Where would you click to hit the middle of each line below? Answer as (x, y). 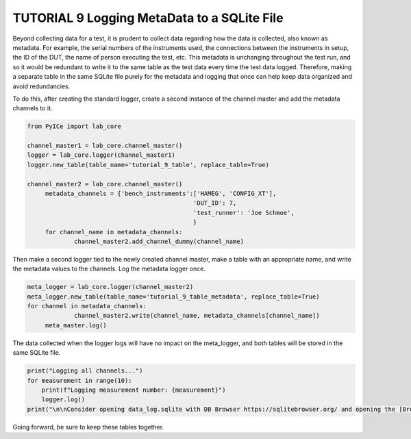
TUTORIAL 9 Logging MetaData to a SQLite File (148, 18)
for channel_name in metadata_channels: (114, 232)
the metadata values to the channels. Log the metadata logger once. (109, 269)
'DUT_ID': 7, (215, 203)
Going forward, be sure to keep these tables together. (88, 427)
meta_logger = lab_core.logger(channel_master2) (110, 287)
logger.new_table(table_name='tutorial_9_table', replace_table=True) (148, 165)
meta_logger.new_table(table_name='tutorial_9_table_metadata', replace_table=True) (173, 297)
